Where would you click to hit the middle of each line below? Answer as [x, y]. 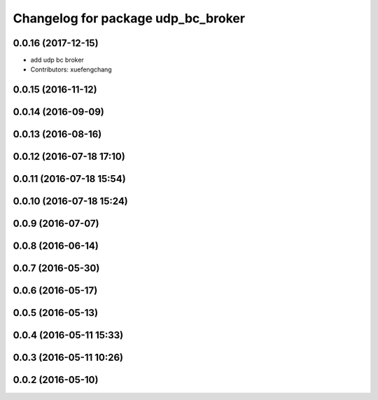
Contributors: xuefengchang [71, 69]
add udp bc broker [57, 60]
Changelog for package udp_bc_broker [129, 18]
